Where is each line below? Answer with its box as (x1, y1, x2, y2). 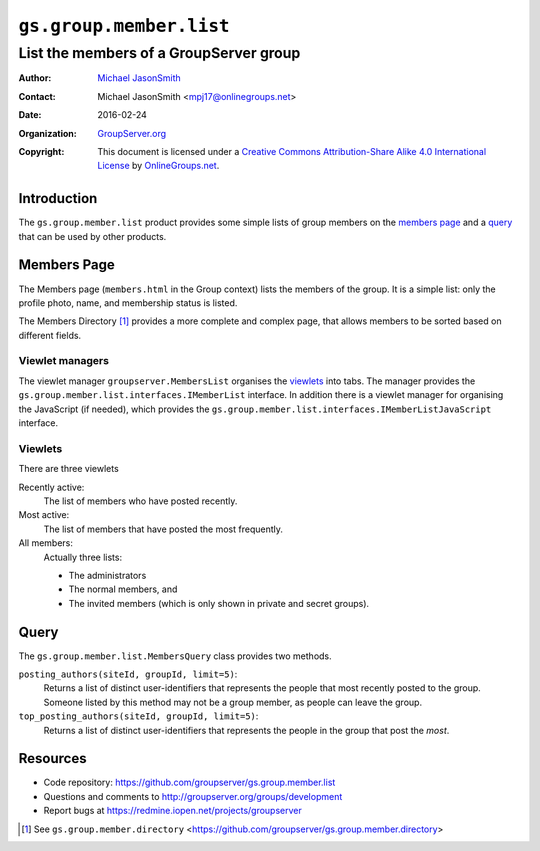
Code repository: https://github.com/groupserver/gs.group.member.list (43, 776, 336, 789)
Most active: (18, 509, 70, 521)
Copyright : (18, 145, 65, 157)
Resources (18, 750, 87, 767)
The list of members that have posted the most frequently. (43, 523, 284, 535)
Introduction (18, 190, 98, 207)
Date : (18, 109, 42, 121)
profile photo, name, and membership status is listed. (18, 296, 238, 309)
